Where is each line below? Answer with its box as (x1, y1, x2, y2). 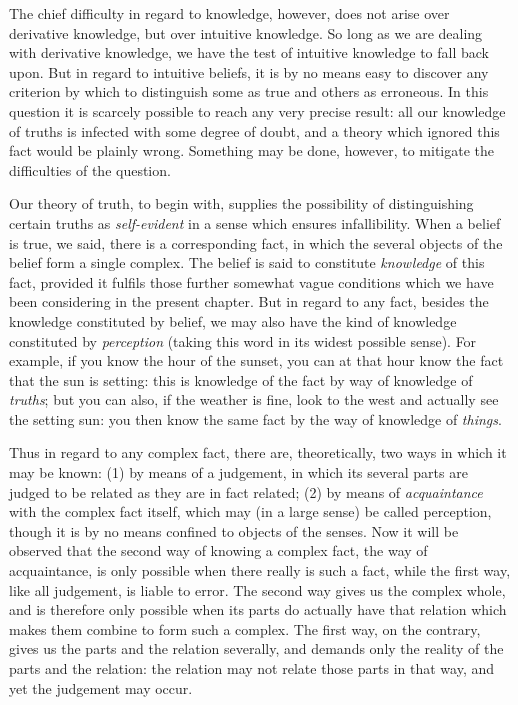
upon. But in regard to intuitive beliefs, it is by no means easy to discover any (9, 61, 489, 82)
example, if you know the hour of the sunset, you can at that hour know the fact (9, 350, 504, 371)
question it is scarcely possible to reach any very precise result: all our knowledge (9, 100, 506, 121)
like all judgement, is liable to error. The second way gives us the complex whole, (9, 579, 506, 600)
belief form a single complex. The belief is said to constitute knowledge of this (9, 252, 485, 273)
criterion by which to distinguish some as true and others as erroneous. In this (9, 81, 489, 102)
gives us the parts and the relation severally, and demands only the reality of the (9, 638, 504, 659)
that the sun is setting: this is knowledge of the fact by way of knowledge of (9, 369, 473, 390)
